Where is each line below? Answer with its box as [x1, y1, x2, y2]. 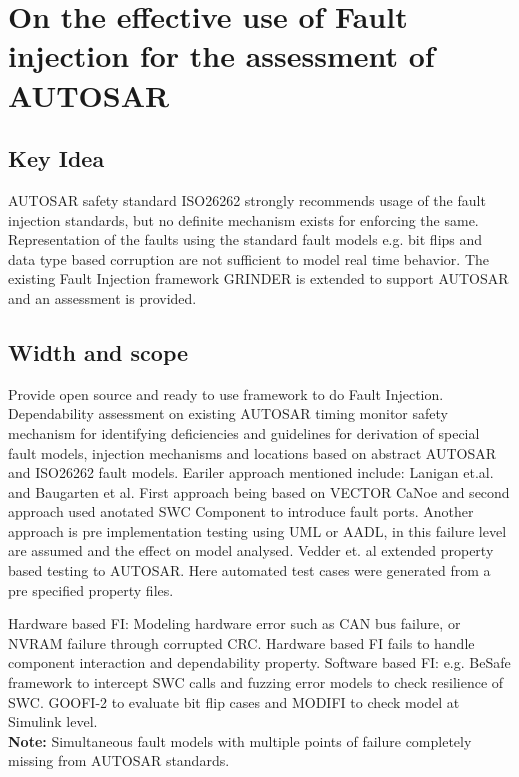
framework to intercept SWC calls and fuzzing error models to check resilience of [8, 672, 504, 693]
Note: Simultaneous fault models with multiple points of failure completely [8, 730, 472, 751]
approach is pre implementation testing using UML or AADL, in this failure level [8, 520, 507, 541]
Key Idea [8, 143, 105, 174]
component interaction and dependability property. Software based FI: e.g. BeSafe [8, 652, 511, 673]
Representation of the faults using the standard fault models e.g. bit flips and [8, 229, 483, 250]
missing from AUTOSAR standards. [8, 750, 230, 771]
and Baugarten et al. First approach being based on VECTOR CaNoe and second [8, 481, 510, 502]
